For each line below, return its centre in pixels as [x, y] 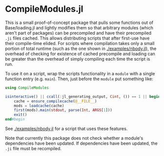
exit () [20, 115]
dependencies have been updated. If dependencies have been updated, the [81, 143]
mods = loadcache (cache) [39, 106]
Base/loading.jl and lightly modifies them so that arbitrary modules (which [79, 27]
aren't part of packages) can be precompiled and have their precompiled [78, 33]
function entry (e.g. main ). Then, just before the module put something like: [79, 79]
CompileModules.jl [44, 9]
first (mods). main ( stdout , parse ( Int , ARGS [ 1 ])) [63, 110]
